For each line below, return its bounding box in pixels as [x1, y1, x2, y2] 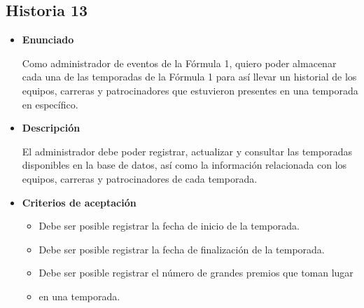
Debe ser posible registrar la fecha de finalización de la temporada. [38, 241, 325, 256]
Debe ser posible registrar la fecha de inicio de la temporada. [38, 218, 300, 233]
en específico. [22, 97, 78, 111]
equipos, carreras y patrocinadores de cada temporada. [22, 171, 258, 185]
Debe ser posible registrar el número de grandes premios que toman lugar [38, 265, 353, 280]
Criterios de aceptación [22, 195, 136, 209]
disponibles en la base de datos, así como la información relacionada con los [22, 157, 347, 172]
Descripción [22, 120, 80, 135]
